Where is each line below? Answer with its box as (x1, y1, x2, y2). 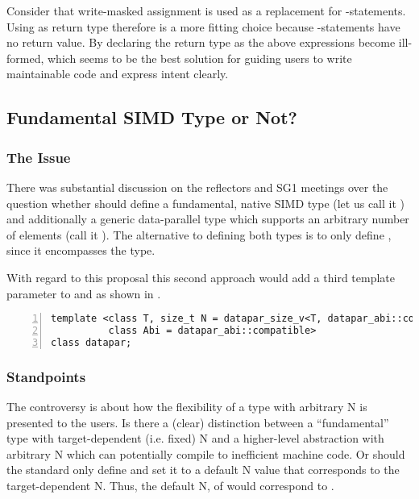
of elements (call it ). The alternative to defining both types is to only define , (6, 226, 392, 243)
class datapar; (51, 336, 132, 348)
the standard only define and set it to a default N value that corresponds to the (6, 461, 400, 478)
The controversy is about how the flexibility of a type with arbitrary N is (6, 397, 367, 414)
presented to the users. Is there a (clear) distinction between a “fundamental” (6, 414, 389, 430)
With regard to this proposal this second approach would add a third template (6, 268, 395, 285)
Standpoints (6, 366, 86, 386)
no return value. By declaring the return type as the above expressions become (6, 34, 396, 51)
